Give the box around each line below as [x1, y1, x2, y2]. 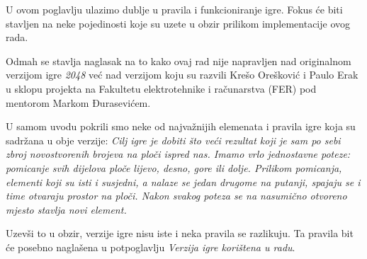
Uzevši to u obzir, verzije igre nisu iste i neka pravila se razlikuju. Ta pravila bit [6, 226, 354, 241]
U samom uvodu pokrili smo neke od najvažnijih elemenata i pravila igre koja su [6, 119, 356, 134]
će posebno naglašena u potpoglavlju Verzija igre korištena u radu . [6, 239, 295, 254]
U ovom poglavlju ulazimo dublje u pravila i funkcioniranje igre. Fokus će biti [6, 2, 343, 16]
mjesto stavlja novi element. [6, 202, 127, 217]
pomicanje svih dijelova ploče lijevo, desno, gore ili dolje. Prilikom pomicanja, [6, 160, 342, 175]
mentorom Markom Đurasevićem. [6, 95, 151, 110]
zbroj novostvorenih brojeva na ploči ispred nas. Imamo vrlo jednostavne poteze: [6, 146, 351, 161]
